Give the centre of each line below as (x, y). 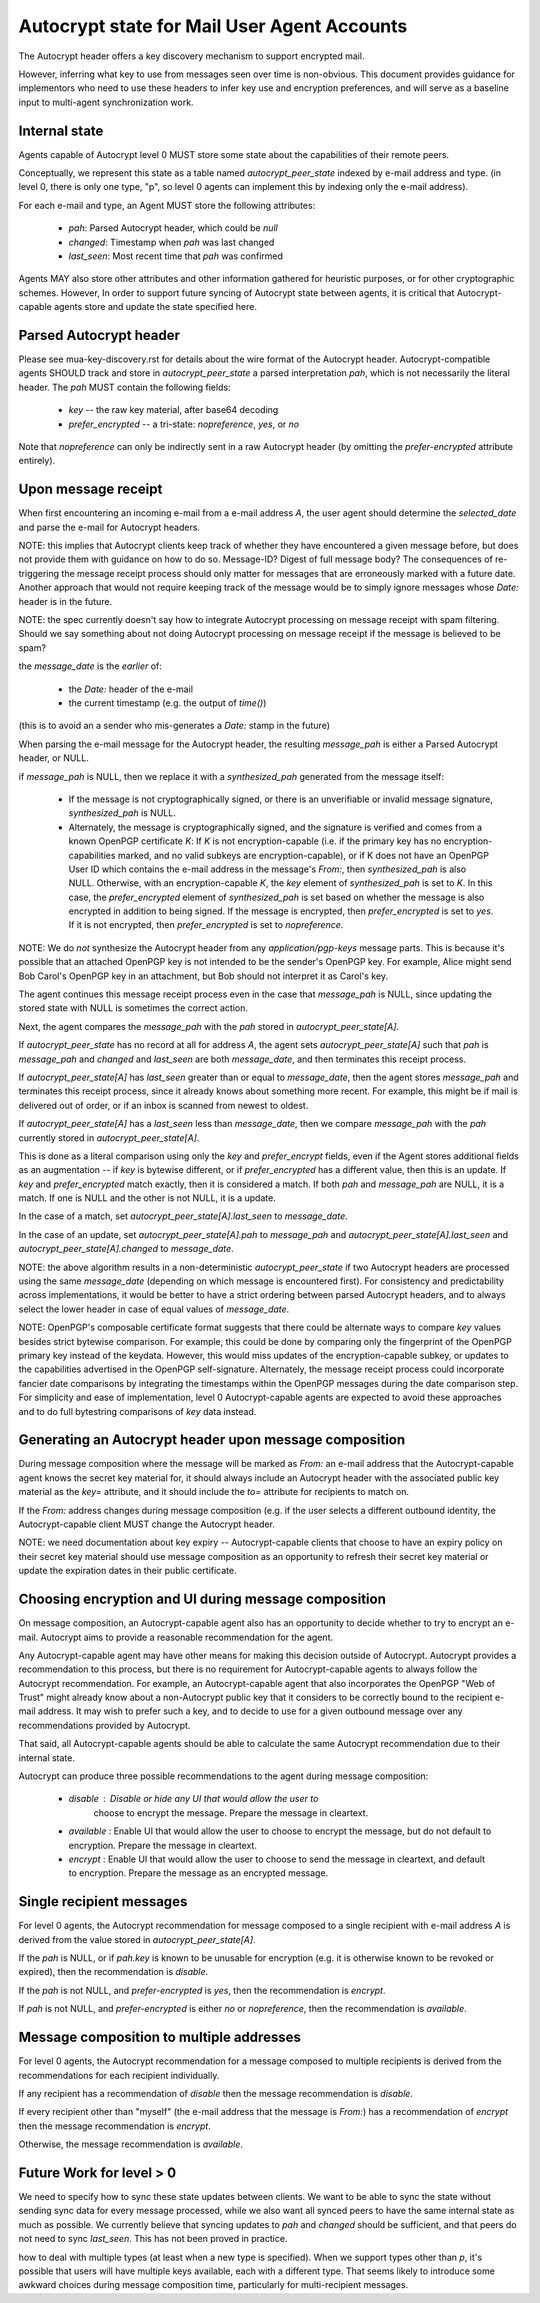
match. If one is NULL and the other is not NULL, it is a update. (147, 1198)
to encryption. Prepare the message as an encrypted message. (198, 1873)
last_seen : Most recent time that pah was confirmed (176, 256)
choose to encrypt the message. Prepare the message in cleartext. (231, 1812)
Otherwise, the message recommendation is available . (131, 2144)
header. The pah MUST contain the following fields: (124, 387)
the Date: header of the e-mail (131, 689)
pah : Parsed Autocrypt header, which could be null (173, 228)
